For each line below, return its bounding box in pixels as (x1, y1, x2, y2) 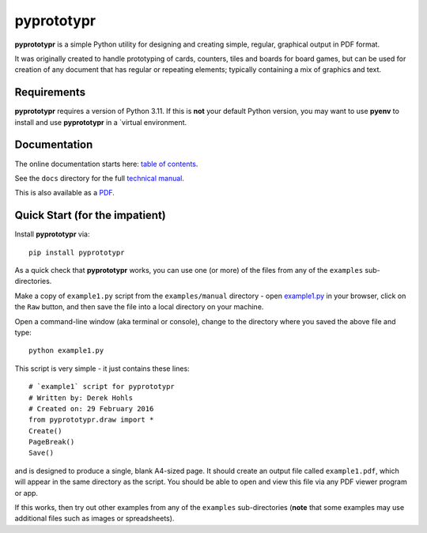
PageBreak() (28, 437, 75, 447)
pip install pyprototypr (28, 248, 125, 257)
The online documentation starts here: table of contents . (14, 159, 198, 168)
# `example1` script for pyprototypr (28, 382, 176, 391)
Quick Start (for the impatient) (14, 209, 166, 222)
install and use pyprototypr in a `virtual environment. (14, 117, 187, 127)
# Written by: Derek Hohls (28, 393, 134, 403)
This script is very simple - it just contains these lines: (14, 364, 190, 373)
